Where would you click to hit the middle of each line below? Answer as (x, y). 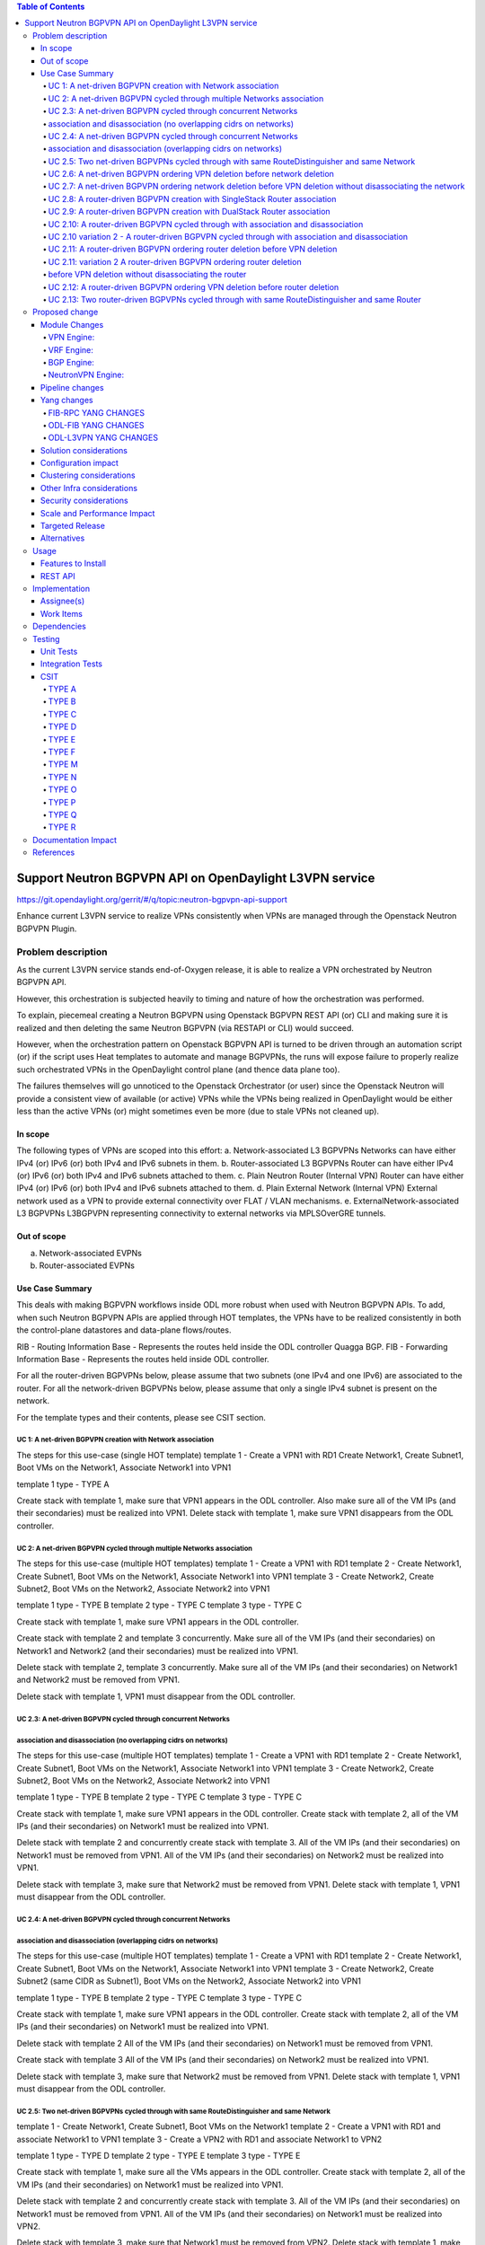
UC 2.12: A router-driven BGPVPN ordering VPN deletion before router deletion (194, 286)
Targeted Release (73, 526)
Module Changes (72, 324)
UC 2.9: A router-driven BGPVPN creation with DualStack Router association (190, 212)
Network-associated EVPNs (91, 1253)
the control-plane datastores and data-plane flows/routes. (124, 1330)
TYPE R (62, 827)
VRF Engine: (71, 349)
